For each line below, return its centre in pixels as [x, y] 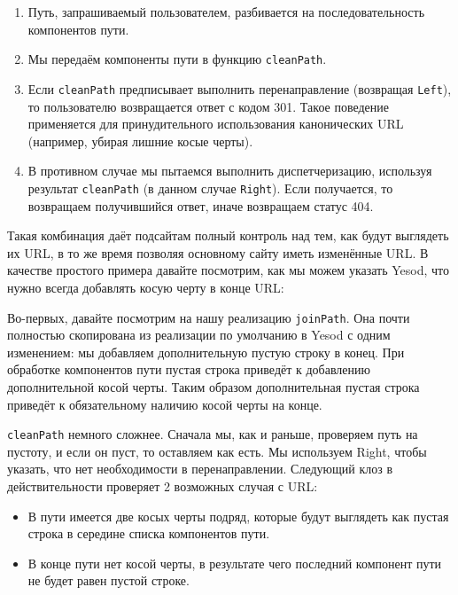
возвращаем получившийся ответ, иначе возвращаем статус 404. [201, 205]
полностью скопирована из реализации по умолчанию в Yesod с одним [199, 335]
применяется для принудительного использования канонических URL [216, 124]
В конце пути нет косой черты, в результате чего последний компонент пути [235, 563]
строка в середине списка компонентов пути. [149, 533]
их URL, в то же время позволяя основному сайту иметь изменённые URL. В [218, 252]
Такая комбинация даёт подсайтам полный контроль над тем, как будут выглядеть [228, 235]
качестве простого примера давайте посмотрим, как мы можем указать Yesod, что [229, 270]
